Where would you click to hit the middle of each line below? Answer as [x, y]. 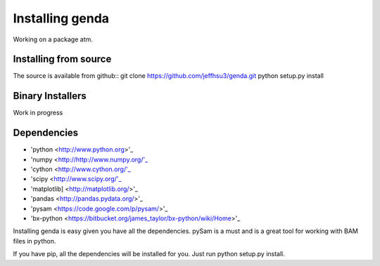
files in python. [34, 241]
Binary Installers [50, 96]
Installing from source [62, 59]
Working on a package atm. [53, 39]
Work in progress [38, 113]
